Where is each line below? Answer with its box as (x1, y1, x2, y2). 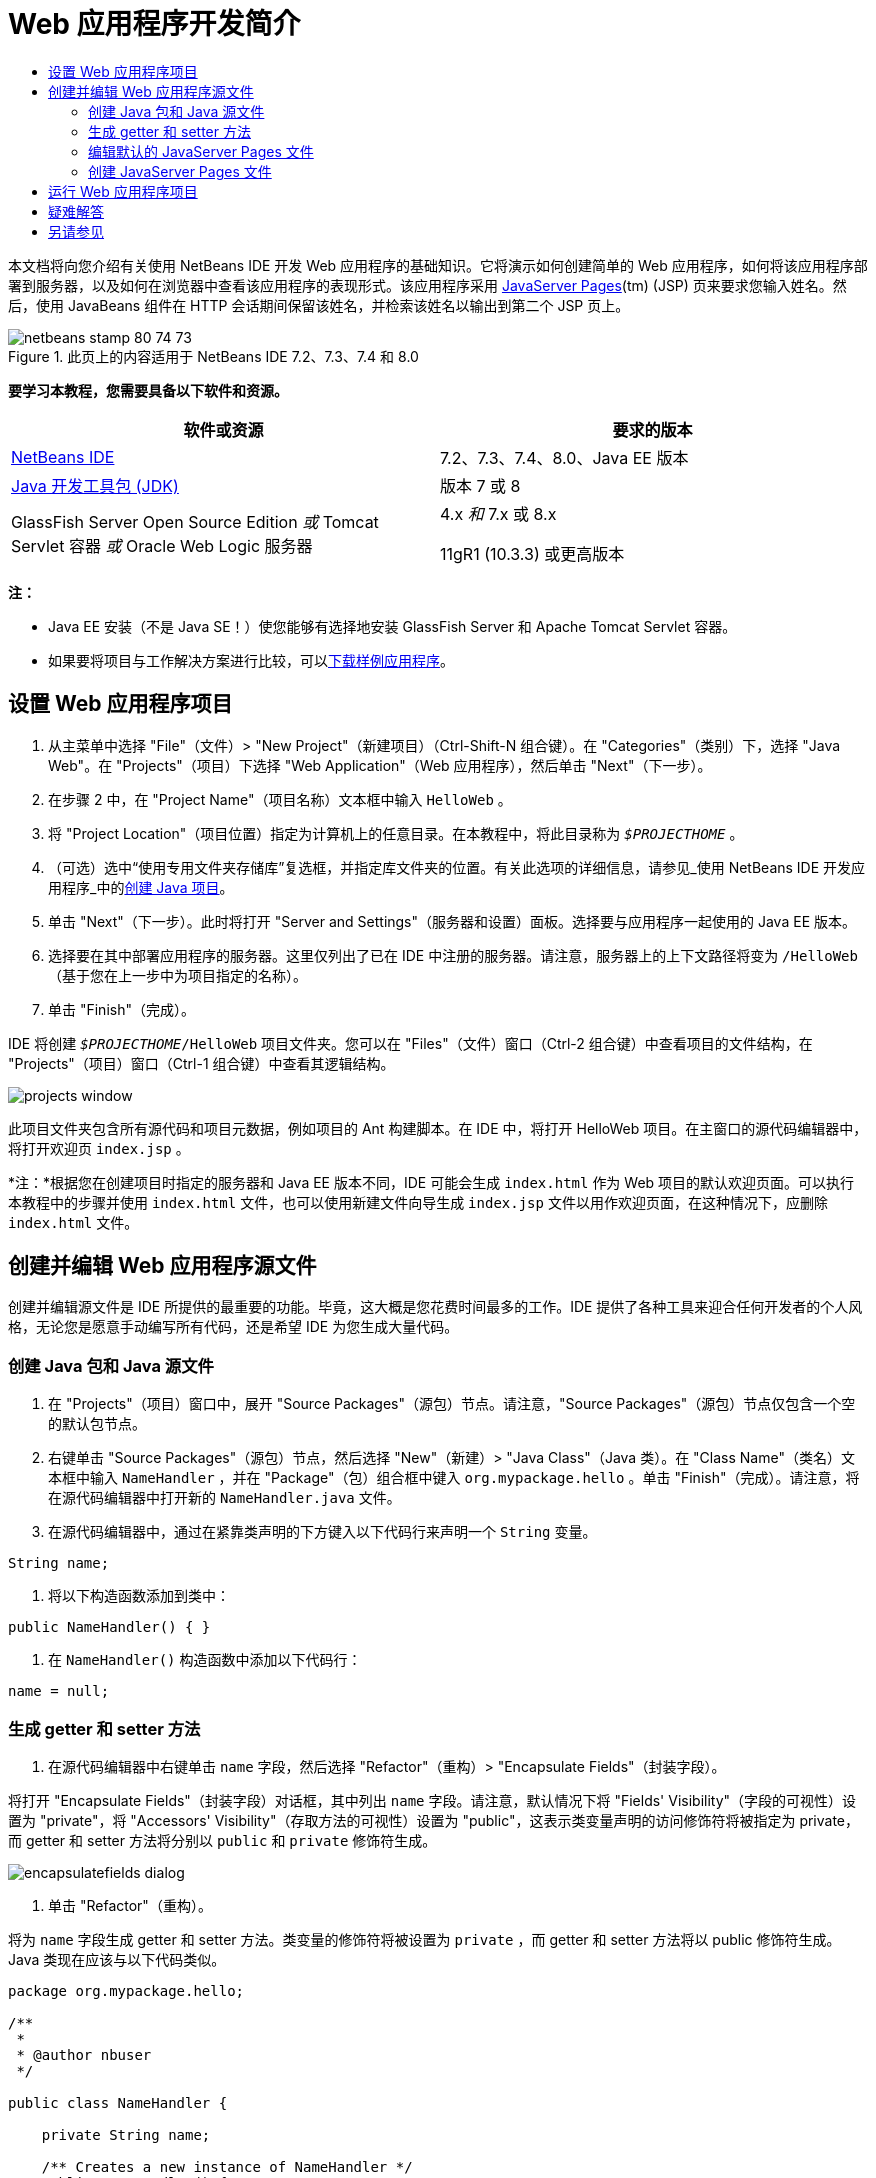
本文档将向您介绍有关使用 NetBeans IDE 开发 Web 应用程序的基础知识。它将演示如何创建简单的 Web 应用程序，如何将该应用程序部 (8, 256, 868, 274)
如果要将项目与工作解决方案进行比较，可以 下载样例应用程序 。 (48, 651, 454, 669)
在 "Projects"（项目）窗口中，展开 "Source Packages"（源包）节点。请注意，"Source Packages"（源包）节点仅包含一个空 (48, 1395, 856, 1413)
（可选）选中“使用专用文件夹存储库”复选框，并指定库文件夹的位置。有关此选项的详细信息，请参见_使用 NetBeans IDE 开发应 (48, 858, 866, 876)
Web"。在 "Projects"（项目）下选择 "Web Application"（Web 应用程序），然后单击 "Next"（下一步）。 (48, 756, 712, 774)
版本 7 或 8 (440, 475, 521, 496)
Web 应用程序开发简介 (8, 7, 301, 41)
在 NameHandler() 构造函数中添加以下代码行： (48, 1651, 362, 1669)
